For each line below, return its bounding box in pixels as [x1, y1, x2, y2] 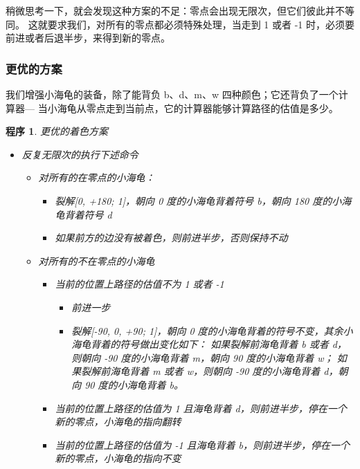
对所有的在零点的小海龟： [38, 170, 155, 185]
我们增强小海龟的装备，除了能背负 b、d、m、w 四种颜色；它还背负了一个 [6, 87, 339, 101]
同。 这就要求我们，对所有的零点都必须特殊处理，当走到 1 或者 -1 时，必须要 [6, 17, 354, 31]
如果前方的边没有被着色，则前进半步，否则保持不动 [55, 230, 288, 245]
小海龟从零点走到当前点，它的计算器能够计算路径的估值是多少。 [47, 100, 339, 115]
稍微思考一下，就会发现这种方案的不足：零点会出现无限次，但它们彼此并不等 [6, 3, 354, 17]
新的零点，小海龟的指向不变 [55, 451, 181, 466]
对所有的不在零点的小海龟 [38, 253, 155, 268]
